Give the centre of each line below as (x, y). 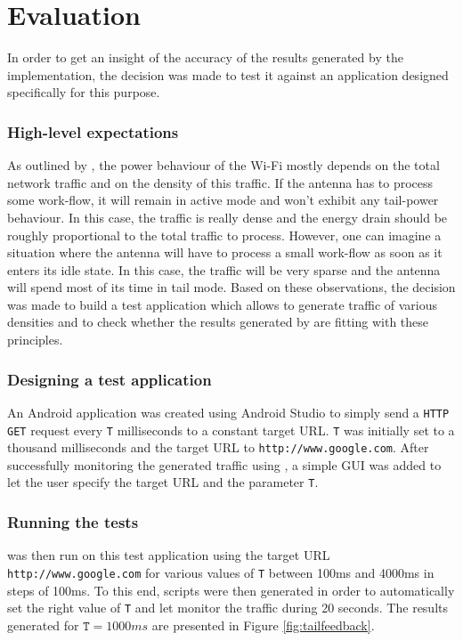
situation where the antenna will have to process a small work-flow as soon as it (225, 252)
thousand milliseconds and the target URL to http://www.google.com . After (218, 447)
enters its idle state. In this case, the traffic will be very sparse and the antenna (224, 269)
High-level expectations (93, 131)
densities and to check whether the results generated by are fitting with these (218, 322)
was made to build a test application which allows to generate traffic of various (222, 304)
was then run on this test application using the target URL (169, 555)
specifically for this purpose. (84, 92)
